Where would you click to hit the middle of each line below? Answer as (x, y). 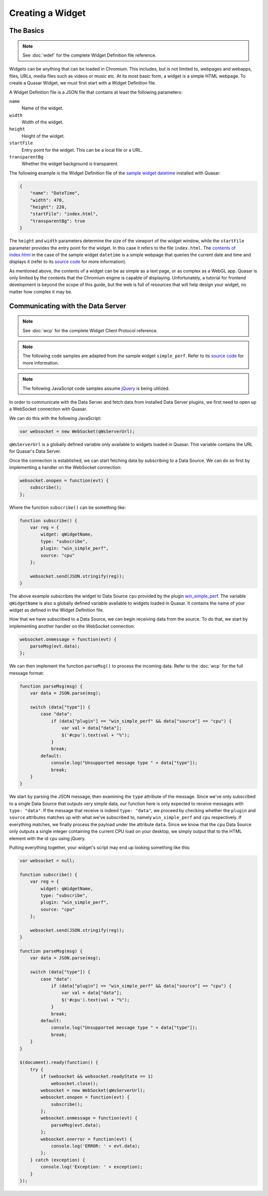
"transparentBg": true (58, 221)
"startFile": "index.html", (64, 214)
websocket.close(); (75, 1083)
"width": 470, (47, 200)
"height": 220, (48, 207)
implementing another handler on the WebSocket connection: (72, 626)
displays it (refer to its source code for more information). (68, 262)
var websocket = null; (47, 861)
